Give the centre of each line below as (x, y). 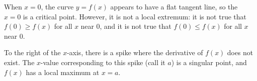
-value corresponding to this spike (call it (103, 62)
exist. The (19, 62)
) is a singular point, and (209, 62)
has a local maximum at (63, 72)
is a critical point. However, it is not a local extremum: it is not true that (135, 16)
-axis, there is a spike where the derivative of (135, 52)
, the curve (57, 6)
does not (240, 52)
